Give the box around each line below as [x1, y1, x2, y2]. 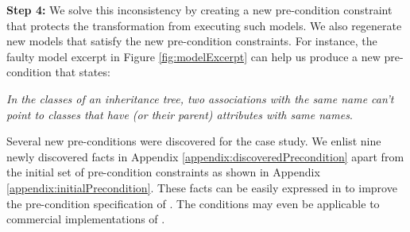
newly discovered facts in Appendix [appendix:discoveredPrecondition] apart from [6, 148, 404, 164]
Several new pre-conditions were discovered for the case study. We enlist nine [6, 133, 381, 149]
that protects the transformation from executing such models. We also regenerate [6, 17, 402, 33]
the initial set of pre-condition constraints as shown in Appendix [6, 164, 320, 180]
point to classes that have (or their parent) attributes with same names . [6, 106, 353, 122]
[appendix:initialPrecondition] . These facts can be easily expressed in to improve [6, 179, 397, 195]
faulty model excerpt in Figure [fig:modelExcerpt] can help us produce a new [6, 48, 381, 64]
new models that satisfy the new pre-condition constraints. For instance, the [6, 33, 377, 49]
